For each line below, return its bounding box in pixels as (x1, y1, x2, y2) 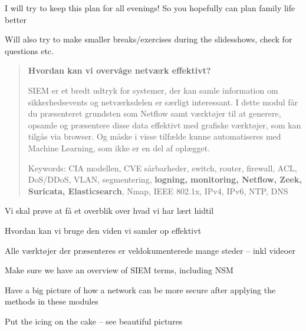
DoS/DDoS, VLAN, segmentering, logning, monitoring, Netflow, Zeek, (28, 173, 302, 186)
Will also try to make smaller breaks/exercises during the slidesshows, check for (5, 33, 292, 45)
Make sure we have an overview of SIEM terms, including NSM (5, 264, 233, 276)
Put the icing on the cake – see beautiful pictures (5, 315, 183, 327)
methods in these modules (5, 295, 98, 307)
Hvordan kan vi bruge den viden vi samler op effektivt (5, 224, 202, 236)
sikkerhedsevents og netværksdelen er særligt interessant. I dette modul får (28, 95, 298, 108)
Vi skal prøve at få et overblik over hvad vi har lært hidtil (5, 204, 214, 217)
